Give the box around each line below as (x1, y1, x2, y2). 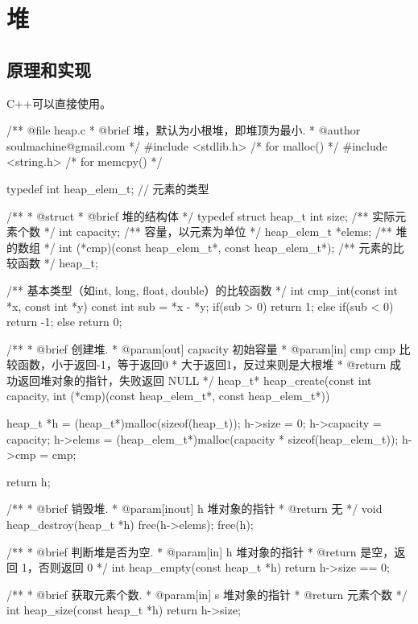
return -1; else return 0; (6, 313, 122, 330)
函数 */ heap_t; (17, 254, 98, 271)
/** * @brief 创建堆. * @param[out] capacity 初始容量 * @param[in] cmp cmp (6, 340, 395, 357)
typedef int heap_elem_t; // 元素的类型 (6, 180, 209, 196)
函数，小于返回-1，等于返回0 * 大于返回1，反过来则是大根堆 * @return (17, 356, 387, 373)
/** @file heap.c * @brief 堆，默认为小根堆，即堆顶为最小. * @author (6, 122, 361, 138)
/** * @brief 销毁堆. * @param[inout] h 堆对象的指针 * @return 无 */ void (6, 500, 383, 517)
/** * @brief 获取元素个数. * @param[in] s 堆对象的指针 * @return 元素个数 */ (6, 585, 408, 602)
